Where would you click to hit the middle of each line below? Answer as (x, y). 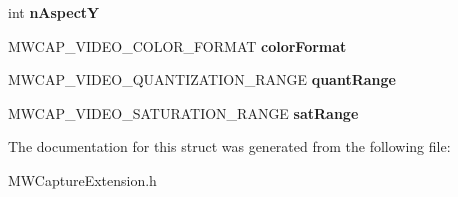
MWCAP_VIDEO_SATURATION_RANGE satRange (183, 112)
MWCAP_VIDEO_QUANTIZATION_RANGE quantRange (202, 79)
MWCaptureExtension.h (82, 179)
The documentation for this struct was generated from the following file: (229, 146)
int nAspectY (54, 12)
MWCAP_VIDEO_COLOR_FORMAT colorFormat (177, 45)
